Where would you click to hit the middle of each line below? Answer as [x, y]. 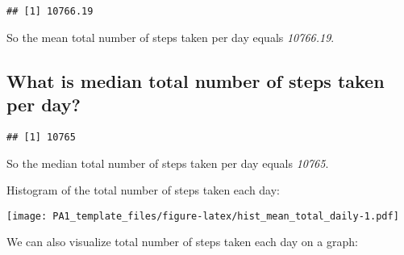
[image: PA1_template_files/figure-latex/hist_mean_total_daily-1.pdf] [203, 216]
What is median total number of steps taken [196, 80]
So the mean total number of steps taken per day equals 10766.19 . [171, 37]
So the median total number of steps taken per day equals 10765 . [168, 163]
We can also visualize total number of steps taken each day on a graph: [182, 242]
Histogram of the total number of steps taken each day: [144, 190]
